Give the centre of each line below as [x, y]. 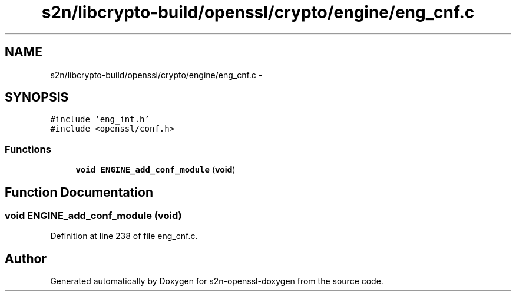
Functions [28, 149]
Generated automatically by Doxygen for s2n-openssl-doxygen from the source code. [217, 281]
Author [26, 258]
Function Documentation [79, 192]
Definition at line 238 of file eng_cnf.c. [124, 236]
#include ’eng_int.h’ [100, 120]
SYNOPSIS [37, 97]
